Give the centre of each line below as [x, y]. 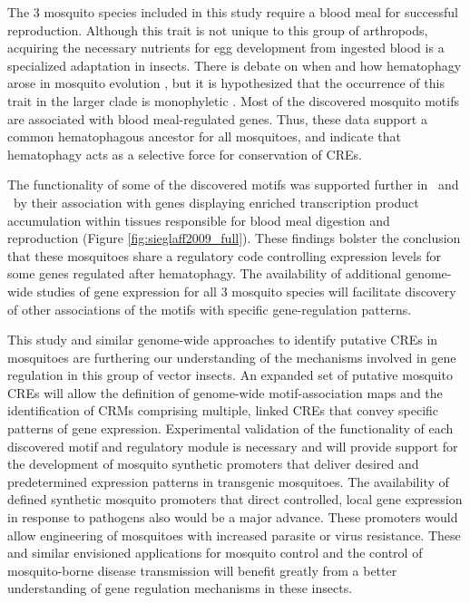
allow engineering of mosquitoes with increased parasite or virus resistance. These [234, 535]
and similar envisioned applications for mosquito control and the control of [215, 553]
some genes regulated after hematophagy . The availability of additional [205, 273]
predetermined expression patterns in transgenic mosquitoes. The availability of [228, 481]
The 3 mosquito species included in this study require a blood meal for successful [233, 12]
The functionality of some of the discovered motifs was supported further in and [233, 185]
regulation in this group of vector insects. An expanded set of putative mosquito [230, 375]
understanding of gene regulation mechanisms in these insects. [180, 588]
